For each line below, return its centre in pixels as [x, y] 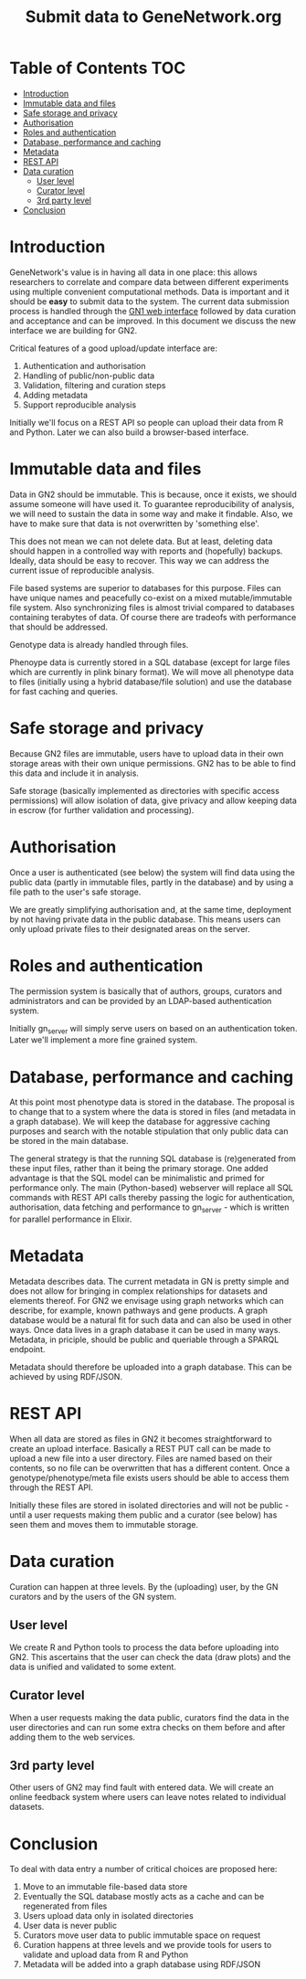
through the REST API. [52, 1487]
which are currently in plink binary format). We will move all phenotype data [152, 672]
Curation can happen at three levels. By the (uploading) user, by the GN [144, 1586]
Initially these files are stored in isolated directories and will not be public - [149, 1506]
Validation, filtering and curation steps [94, 385]
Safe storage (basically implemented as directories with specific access [145, 790]
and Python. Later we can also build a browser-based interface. [129, 432]
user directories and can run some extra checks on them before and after [148, 1727]
